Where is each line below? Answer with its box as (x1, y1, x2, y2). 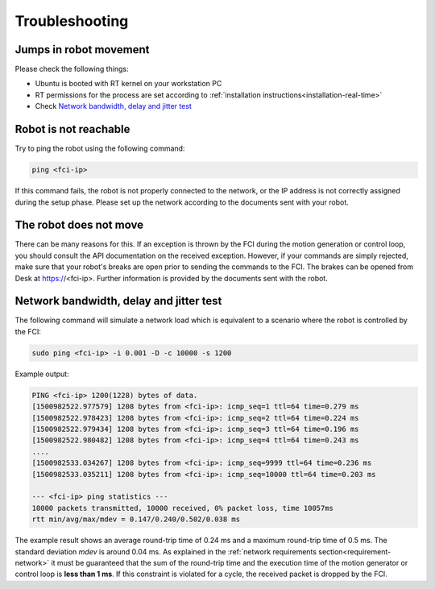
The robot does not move (14, 218, 144, 232)
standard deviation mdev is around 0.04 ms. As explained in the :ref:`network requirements (14, 546, 317, 556)
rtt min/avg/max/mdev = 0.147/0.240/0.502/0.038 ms (31, 515, 241, 524)
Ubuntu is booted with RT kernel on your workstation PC (35, 79, 222, 89)
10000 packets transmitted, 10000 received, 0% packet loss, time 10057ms (31, 504, 334, 512)
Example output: (14, 369, 69, 379)
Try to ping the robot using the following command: (14, 143, 185, 153)
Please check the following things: (14, 64, 129, 74)
